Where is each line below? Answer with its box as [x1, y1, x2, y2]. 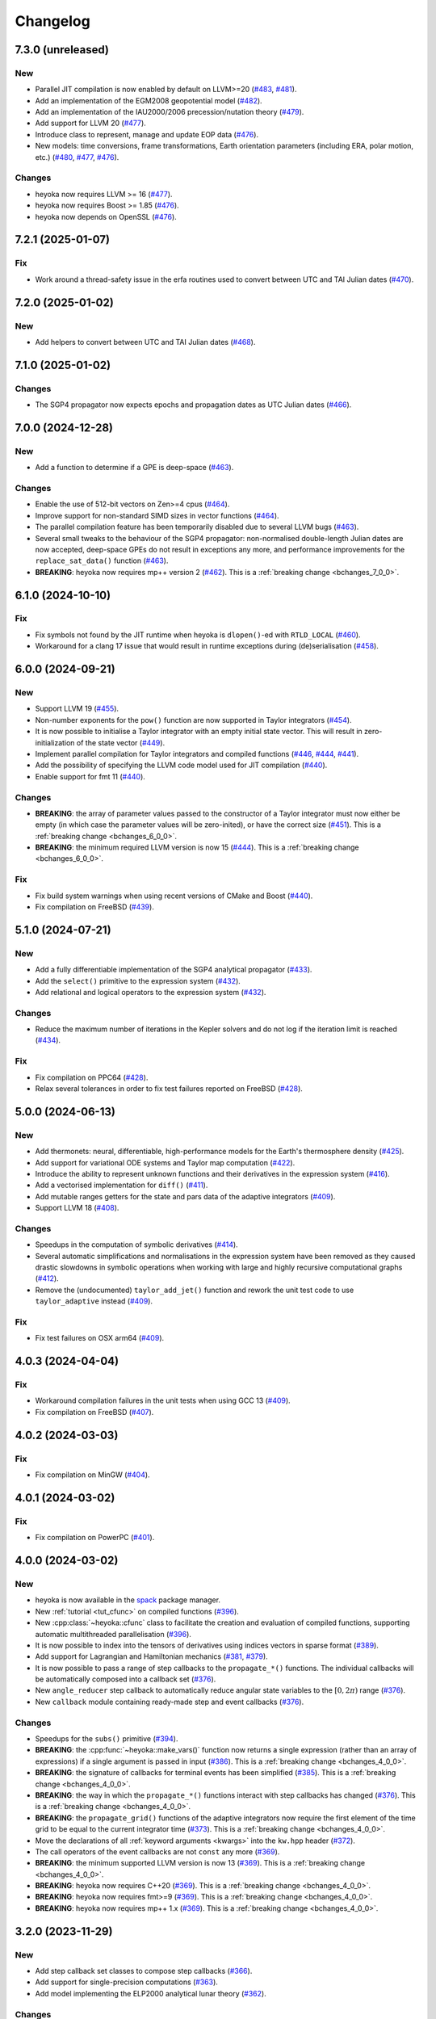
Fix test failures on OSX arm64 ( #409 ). [35, 1333, 165, 1343]
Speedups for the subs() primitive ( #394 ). [35, 1733, 178, 1744]
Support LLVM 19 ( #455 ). [35, 703, 119, 714]
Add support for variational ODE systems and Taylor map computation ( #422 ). [35, 1157, 296, 1167]
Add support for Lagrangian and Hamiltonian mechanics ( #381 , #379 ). [35, 1652, 268, 1661]
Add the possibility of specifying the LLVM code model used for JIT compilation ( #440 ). [35, 760, 328, 770]
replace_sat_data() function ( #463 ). [35, 556, 169, 565]
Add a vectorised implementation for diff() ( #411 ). [35, 1180, 208, 1190]
